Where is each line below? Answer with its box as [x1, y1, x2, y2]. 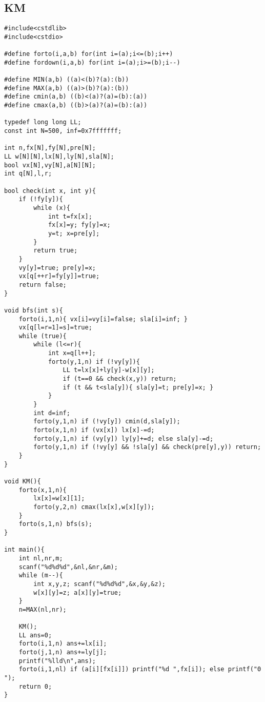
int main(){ [4, 546, 45, 554]
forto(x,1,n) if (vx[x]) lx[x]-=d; [33, 426, 155, 434]
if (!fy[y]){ [18, 196, 63, 203]
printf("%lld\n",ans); [18, 657, 96, 665]
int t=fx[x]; [48, 212, 92, 220]
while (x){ [33, 204, 70, 211]
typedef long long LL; [4, 119, 81, 126]
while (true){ [18, 332, 67, 340]
